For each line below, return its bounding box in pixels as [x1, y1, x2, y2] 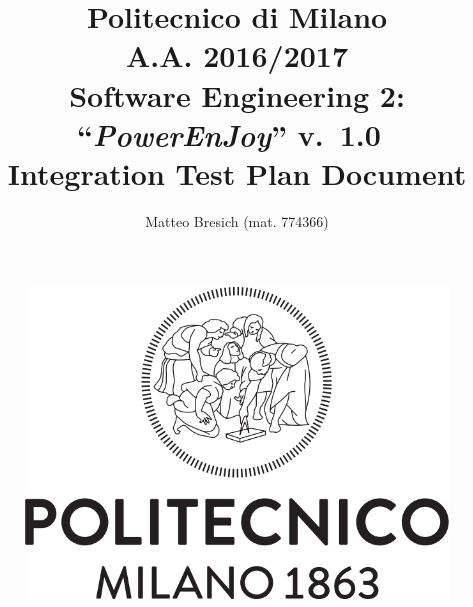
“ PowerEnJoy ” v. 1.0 [77, 113, 381, 155]
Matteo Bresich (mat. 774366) [145, 210, 329, 231]
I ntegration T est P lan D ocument [7, 152, 467, 193]
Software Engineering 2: [69, 74, 405, 115]
